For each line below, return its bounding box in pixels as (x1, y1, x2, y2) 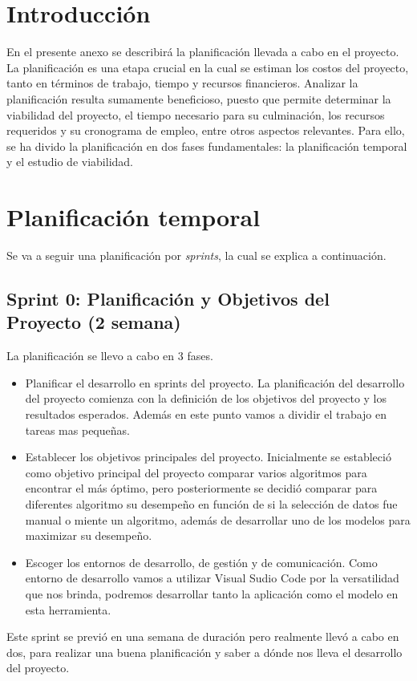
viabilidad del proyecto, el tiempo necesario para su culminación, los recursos (6, 106, 385, 123)
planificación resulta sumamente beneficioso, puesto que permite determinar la (6, 90, 391, 107)
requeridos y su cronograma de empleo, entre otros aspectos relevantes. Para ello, (6, 122, 405, 139)
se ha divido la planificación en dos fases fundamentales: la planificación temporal (6, 137, 407, 154)
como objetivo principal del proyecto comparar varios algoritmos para (25, 464, 367, 480)
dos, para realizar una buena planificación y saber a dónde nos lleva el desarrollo (6, 643, 403, 660)
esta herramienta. (25, 601, 111, 618)
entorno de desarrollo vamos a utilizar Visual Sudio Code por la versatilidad (25, 570, 399, 586)
